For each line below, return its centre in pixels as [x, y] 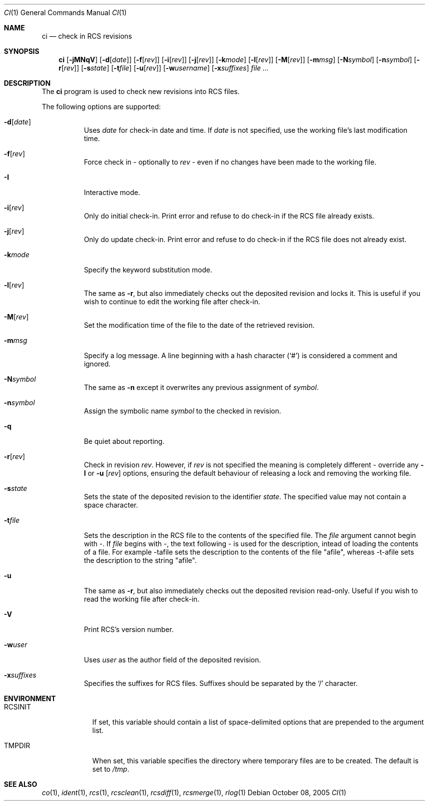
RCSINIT [18, 707]
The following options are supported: [101, 107]
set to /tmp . [111, 769]
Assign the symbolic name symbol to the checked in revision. [182, 411]
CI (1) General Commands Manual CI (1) [65, 12]
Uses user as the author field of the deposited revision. [172, 660]
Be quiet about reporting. [124, 441]
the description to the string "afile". [140, 560]
